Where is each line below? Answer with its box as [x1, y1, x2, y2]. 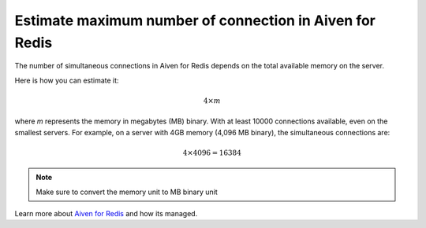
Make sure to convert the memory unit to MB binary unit [35, 187, 219, 197]
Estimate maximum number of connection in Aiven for [14, 12, 376, 29]
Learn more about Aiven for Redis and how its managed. [14, 209, 198, 219]
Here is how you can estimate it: [14, 75, 119, 85]
